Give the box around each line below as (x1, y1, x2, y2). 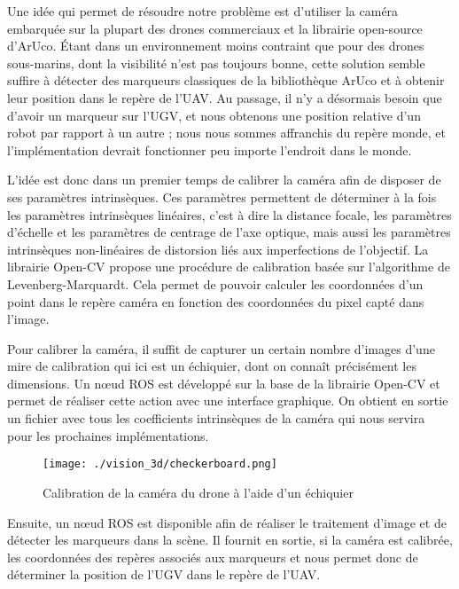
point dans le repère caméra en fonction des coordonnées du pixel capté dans (7, 292, 424, 310)
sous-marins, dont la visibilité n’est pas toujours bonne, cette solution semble (7, 53, 425, 72)
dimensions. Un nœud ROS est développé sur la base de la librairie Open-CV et (7, 373, 440, 392)
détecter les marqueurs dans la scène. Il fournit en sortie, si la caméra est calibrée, (7, 530, 453, 549)
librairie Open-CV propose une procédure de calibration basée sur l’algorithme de (7, 257, 450, 276)
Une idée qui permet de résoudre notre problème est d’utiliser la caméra (7, 2, 399, 20)
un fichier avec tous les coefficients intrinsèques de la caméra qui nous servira (7, 409, 425, 428)
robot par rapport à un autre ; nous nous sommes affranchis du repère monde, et (7, 123, 446, 142)
